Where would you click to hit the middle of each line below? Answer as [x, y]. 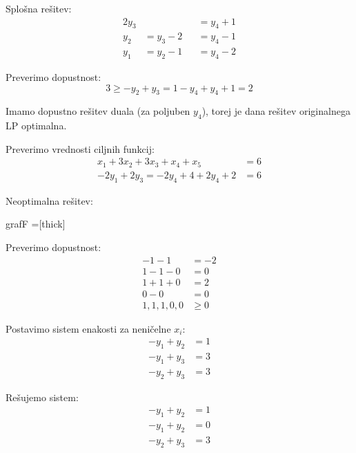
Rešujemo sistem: [42, 397]
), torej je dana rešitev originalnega [276, 111]
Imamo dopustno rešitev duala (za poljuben [98, 111]
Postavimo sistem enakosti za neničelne [88, 328]
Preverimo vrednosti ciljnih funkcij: [80, 148]
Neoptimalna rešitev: [49, 200]
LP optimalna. [36, 126]
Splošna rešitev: [39, 8]
